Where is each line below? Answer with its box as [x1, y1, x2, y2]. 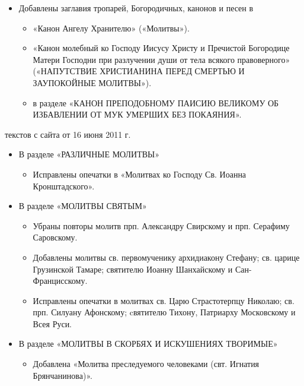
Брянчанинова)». [33, 369, 92, 381]
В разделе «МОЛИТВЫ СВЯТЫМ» [18, 200, 147, 212]
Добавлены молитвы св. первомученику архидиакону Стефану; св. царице [33, 251, 300, 263]
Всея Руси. [33, 317, 72, 330]
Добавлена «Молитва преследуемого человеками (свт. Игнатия [33, 357, 260, 370]
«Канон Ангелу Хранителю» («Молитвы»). [33, 21, 190, 34]
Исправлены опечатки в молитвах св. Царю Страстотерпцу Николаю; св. [33, 294, 295, 306]
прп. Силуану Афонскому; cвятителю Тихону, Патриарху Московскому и [33, 306, 296, 318]
